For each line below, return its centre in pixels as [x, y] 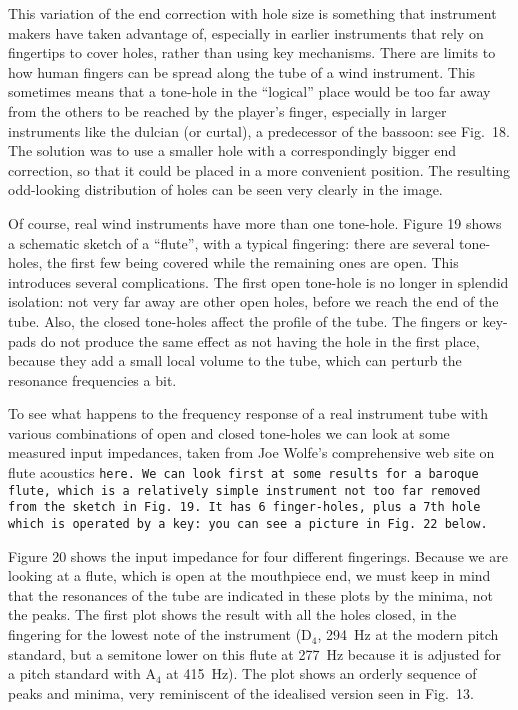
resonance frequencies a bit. [92, 379]
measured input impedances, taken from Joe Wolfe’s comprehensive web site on [251, 452]
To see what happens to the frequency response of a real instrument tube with [248, 413]
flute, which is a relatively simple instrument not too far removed [244, 490]
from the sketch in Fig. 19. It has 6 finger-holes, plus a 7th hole [244, 507]
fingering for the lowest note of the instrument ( [155, 634]
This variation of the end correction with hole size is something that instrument [252, 13]
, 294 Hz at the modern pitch [408, 634]
